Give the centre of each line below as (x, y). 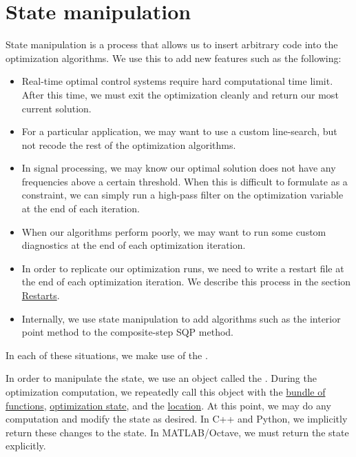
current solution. (56, 108)
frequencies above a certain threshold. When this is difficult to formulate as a (185, 181)
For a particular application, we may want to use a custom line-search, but (179, 131)
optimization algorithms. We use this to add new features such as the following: (174, 58)
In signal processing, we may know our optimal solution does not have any (179, 168)
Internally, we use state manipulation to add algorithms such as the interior (181, 318)
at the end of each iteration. (81, 209)
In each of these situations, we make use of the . (107, 355)
